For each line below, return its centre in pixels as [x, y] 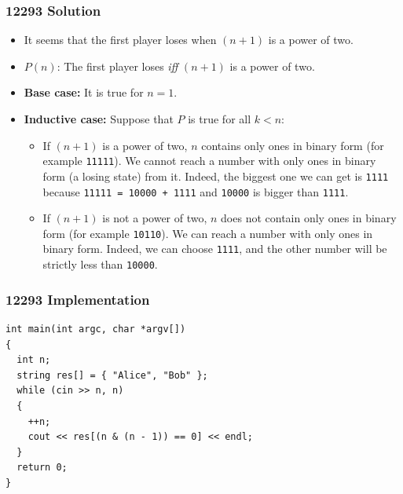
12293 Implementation [78, 299]
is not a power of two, [155, 218]
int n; [34, 360]
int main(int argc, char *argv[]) [96, 329]
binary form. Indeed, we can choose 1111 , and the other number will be [215, 249]
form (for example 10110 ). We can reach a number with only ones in [208, 233]
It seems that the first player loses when [120, 40]
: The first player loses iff [117, 66]
